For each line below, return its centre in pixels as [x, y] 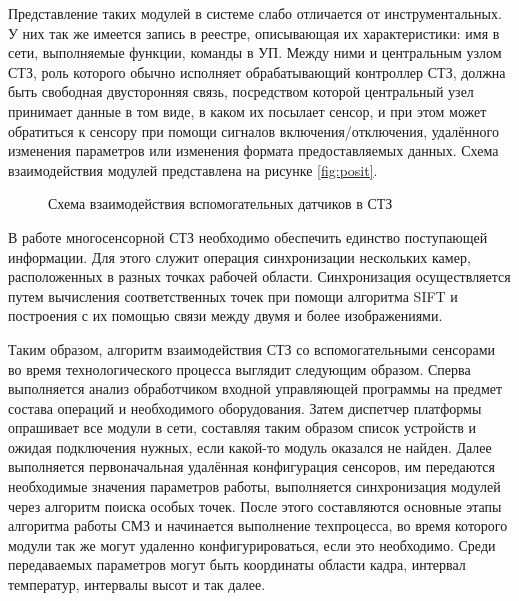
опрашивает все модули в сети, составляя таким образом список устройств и [242, 427]
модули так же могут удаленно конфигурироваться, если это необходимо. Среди [252, 544]
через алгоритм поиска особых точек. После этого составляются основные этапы [255, 505]
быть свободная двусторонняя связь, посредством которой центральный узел [241, 91]
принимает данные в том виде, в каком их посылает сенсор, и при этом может [247, 110]
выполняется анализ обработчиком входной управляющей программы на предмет [255, 388]
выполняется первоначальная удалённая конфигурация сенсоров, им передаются [252, 466]
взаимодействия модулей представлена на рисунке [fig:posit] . [193, 169]
